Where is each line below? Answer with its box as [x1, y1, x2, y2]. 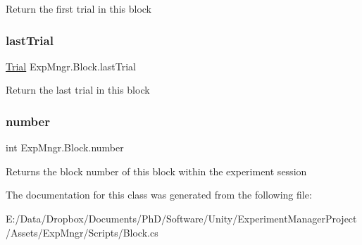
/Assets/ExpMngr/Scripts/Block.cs [6, 225, 158, 239]
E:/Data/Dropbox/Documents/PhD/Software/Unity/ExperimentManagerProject [6, 211, 357, 225]
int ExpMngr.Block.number [6, 140, 124, 155]
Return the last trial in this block [6, 82, 150, 97]
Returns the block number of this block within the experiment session [6, 163, 307, 178]
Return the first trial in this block [6, 1, 151, 15]
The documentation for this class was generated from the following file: [6, 187, 312, 202]
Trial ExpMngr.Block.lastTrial [6, 58, 136, 73]
